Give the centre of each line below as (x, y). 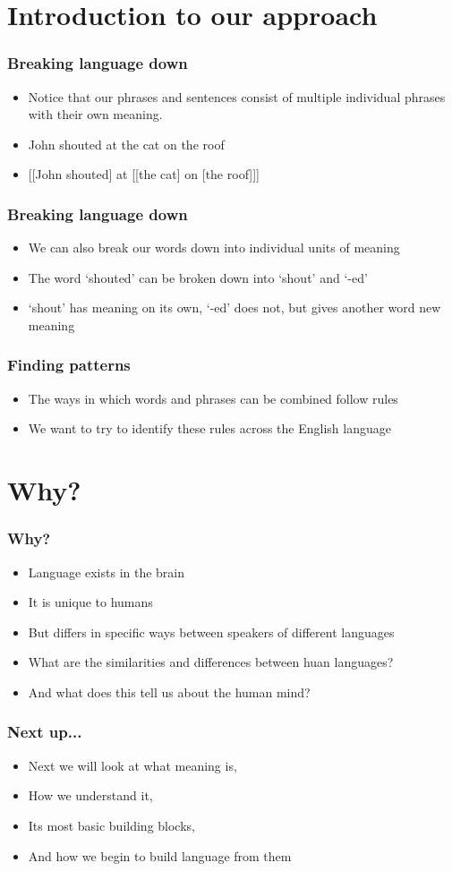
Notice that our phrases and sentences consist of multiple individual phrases (237, 96)
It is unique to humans (90, 602)
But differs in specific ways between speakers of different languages (211, 632)
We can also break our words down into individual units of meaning (214, 248)
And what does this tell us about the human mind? (169, 692)
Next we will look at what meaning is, (132, 765)
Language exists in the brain (107, 572)
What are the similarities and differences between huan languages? (211, 662)
